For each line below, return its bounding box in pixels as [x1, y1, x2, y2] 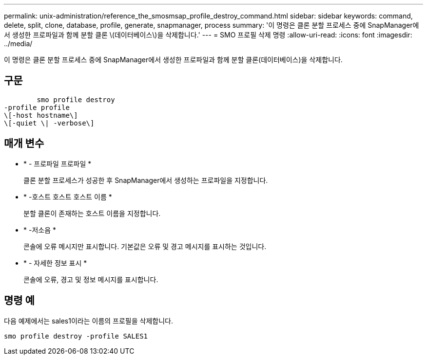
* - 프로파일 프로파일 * [23, 159, 92, 168]
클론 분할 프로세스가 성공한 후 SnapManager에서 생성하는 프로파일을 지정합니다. [23, 176, 268, 184]
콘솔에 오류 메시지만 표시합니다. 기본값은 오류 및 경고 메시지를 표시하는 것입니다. [23, 242, 267, 251]
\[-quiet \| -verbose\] [4, 119, 95, 127]
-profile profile [4, 103, 70, 111]
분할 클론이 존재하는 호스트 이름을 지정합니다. [23, 209, 161, 217]
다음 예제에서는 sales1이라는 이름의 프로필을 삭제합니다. [4, 316, 173, 325]
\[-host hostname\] [4, 111, 78, 119]
